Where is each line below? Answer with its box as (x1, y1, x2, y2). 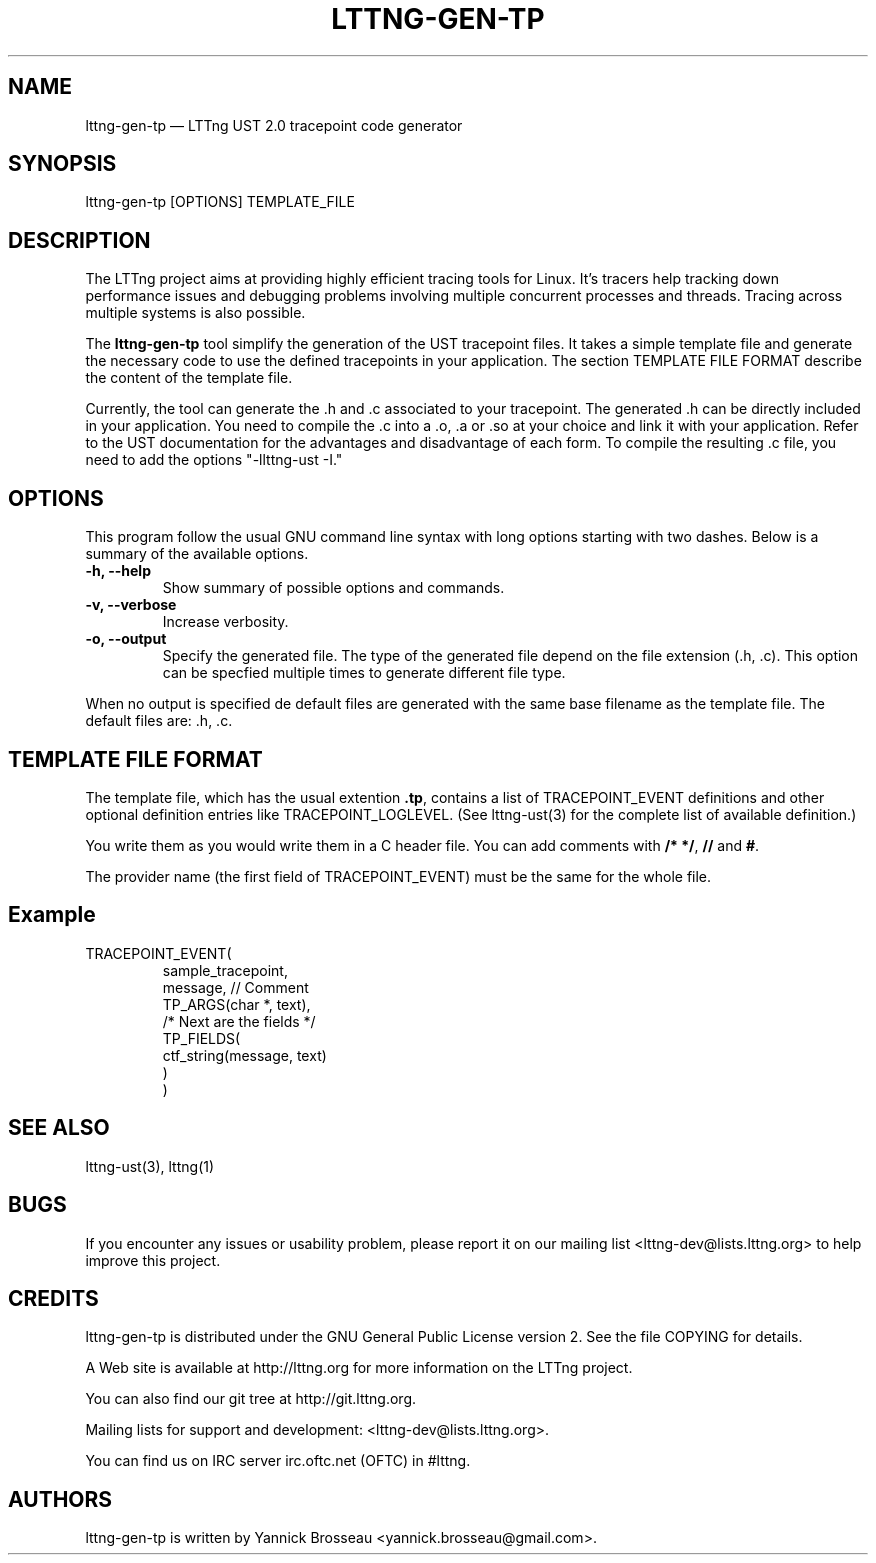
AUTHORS (8, 1486, 113, 1512)
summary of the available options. (85, 545, 309, 563)
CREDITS (8, 1285, 99, 1311)
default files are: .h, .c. (85, 712, 233, 730)
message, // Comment (162, 978, 309, 996)
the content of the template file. (85, 369, 293, 387)
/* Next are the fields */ (162, 1012, 316, 1030)
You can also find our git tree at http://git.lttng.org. (85, 1390, 417, 1408)
